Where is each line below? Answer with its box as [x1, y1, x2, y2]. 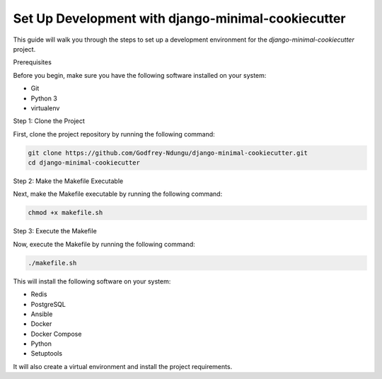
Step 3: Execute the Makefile [13, 227, 97, 235]
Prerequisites [13, 58, 52, 66]
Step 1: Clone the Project [13, 117, 85, 125]
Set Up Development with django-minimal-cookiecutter [13, 11, 346, 26]
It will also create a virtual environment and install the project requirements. [13, 362, 233, 371]
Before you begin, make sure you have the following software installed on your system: [13, 71, 267, 79]
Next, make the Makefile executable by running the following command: [13, 189, 223, 198]
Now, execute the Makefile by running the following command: [13, 240, 196, 248]
